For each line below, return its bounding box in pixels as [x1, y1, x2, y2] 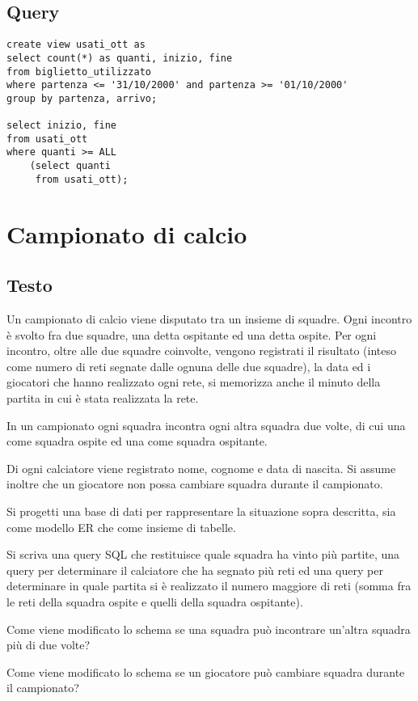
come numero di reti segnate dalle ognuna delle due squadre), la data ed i [6, 357, 371, 374]
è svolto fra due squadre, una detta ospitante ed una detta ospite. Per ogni [6, 326, 377, 343]
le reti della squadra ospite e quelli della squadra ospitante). [6, 593, 303, 610]
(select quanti [29, 160, 111, 172]
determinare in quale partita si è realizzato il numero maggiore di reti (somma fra [6, 577, 412, 594]
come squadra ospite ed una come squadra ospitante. [6, 433, 268, 450]
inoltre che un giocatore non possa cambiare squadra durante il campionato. [6, 475, 383, 492]
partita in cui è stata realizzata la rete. [6, 389, 199, 406]
